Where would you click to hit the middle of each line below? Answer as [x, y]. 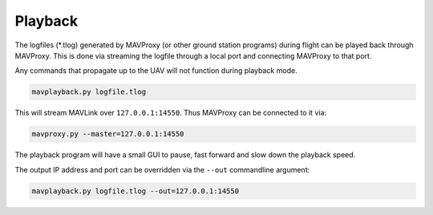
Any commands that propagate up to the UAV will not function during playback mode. [156, 71]
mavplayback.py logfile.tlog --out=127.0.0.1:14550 [136, 191]
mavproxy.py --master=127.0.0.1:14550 [108, 134]
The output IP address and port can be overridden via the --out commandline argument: [162, 169]
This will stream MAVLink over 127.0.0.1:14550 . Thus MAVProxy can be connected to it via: [171, 113]
